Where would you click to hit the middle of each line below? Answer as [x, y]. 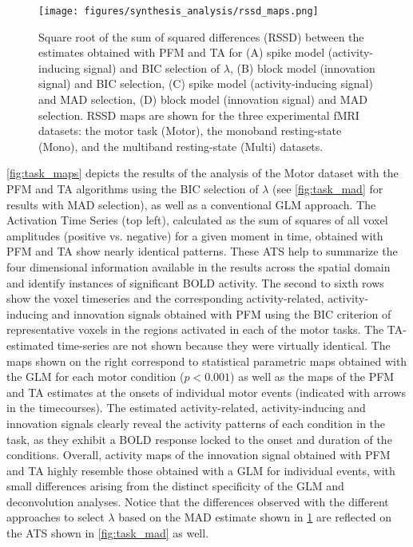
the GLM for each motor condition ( [95, 377]
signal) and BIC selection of [152, 67]
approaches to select [56, 517]
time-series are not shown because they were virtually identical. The [224, 345]
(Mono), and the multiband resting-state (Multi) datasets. [181, 146]
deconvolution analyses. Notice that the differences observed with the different [198, 501]
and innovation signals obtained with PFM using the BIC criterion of [221, 313]
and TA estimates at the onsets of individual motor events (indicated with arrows [206, 392]
